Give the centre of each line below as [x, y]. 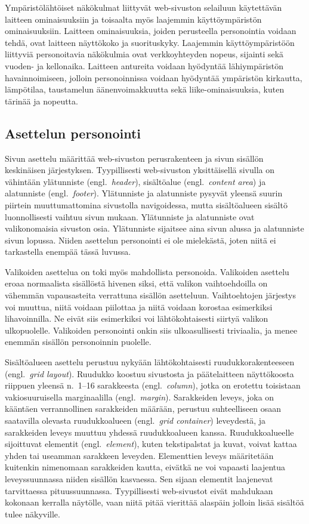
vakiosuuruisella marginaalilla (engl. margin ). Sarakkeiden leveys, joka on [140, 397]
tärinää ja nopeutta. [41, 101]
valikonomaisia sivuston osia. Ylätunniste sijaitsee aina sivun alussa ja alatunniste [154, 228]
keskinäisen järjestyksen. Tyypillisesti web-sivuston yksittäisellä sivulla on [140, 170]
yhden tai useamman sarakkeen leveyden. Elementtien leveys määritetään [139, 455]
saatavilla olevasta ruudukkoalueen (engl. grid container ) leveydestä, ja [135, 420]
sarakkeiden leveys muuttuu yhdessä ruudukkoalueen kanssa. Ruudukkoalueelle [149, 432]
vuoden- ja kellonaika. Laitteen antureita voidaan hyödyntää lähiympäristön [144, 65]
